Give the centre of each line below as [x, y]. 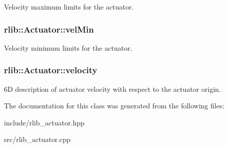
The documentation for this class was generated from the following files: [114, 106]
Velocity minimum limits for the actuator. [68, 47]
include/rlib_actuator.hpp [44, 122]
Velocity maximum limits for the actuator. [69, 7]
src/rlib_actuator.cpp [37, 139]
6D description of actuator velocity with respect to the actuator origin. [112, 89]
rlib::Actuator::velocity [51, 70]
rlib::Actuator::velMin [49, 29]
